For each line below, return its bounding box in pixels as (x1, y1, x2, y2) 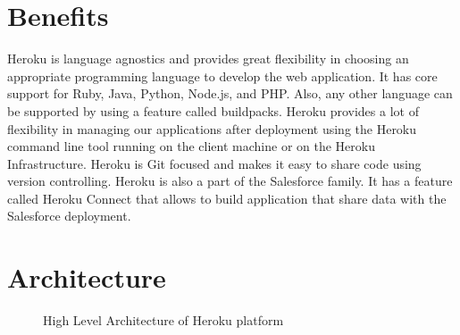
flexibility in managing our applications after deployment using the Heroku (7, 119, 417, 138)
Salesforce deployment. (7, 206, 131, 225)
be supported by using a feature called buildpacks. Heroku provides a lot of (7, 101, 419, 120)
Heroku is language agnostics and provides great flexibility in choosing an (7, 49, 409, 68)
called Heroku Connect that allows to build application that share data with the (7, 188, 447, 207)
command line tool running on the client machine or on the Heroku (7, 137, 375, 155)
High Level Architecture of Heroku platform (43, 311, 284, 330)
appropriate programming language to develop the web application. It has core (7, 66, 438, 85)
